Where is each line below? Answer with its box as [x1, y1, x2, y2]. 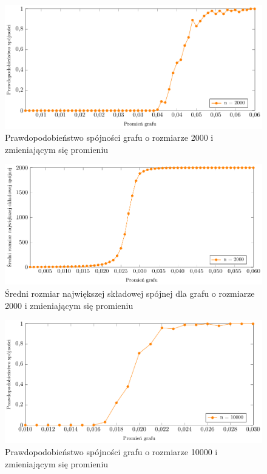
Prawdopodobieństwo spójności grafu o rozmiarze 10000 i [5, 445, 218, 458]
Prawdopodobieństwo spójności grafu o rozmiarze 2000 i [5, 131, 214, 144]
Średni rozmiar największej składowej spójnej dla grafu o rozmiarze [5, 287, 255, 300]
